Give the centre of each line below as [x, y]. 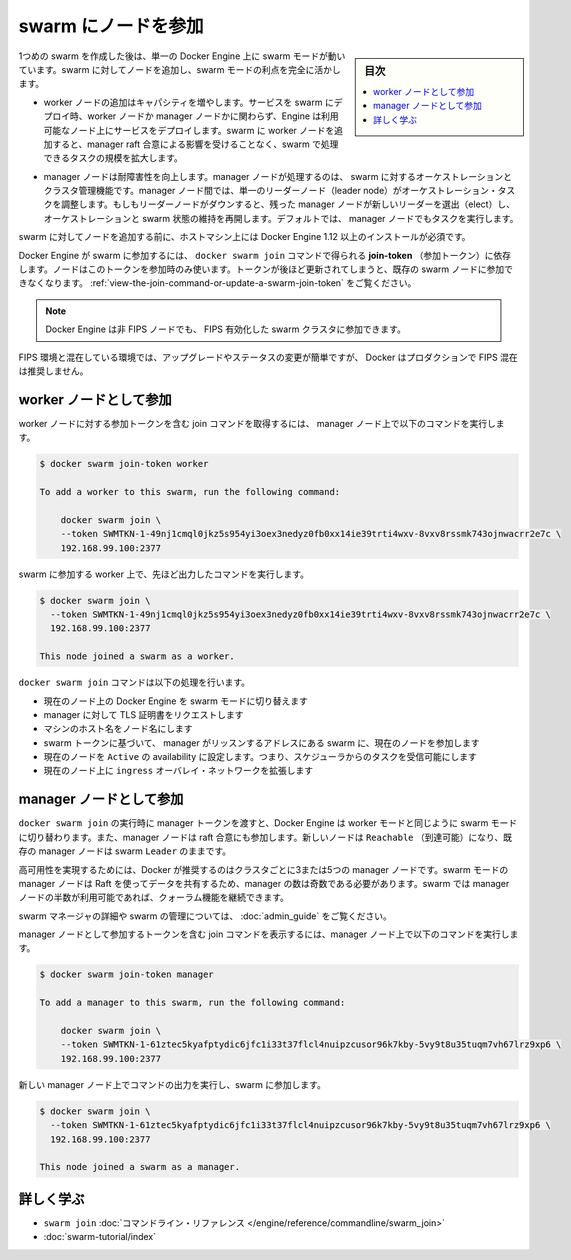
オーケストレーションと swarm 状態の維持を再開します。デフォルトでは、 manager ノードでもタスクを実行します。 [281, 218]
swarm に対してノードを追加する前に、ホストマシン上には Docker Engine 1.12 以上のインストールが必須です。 [244, 237]
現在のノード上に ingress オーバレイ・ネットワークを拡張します [178, 771]
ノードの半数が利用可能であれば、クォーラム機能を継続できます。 [154, 897]
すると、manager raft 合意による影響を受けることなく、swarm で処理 [195, 144]
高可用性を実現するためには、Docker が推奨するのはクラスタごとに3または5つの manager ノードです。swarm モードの [263, 869]
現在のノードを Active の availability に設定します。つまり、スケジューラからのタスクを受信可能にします [260, 757]
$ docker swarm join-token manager [126, 974]
